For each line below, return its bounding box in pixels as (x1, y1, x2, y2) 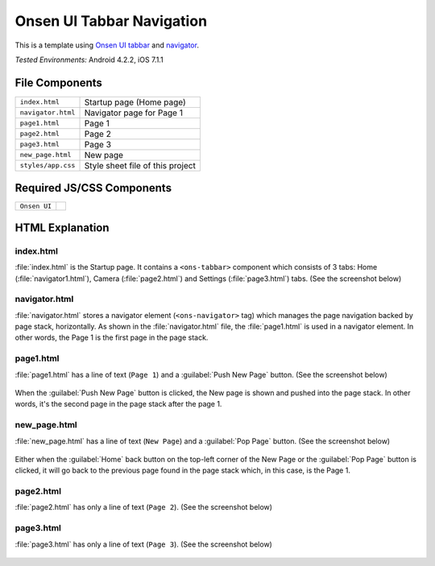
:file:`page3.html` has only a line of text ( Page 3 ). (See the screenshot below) (14, 539, 273, 549)
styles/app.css (19, 161, 76, 170)
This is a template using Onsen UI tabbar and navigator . (14, 40, 199, 50)
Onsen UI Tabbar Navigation (14, 12, 208, 30)
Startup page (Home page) (84, 97, 187, 108)
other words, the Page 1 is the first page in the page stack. (14, 333, 209, 342)
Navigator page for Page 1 (84, 107, 183, 118)
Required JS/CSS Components (14, 181, 172, 195)
